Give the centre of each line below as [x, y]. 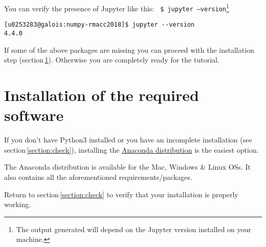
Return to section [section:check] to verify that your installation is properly [121, 194]
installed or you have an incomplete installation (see [170, 140]
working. [18, 204]
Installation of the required [102, 95]
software [34, 115]
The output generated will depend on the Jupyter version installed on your [134, 229]
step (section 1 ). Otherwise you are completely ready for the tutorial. [112, 60]
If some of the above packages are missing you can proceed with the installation [129, 49]
